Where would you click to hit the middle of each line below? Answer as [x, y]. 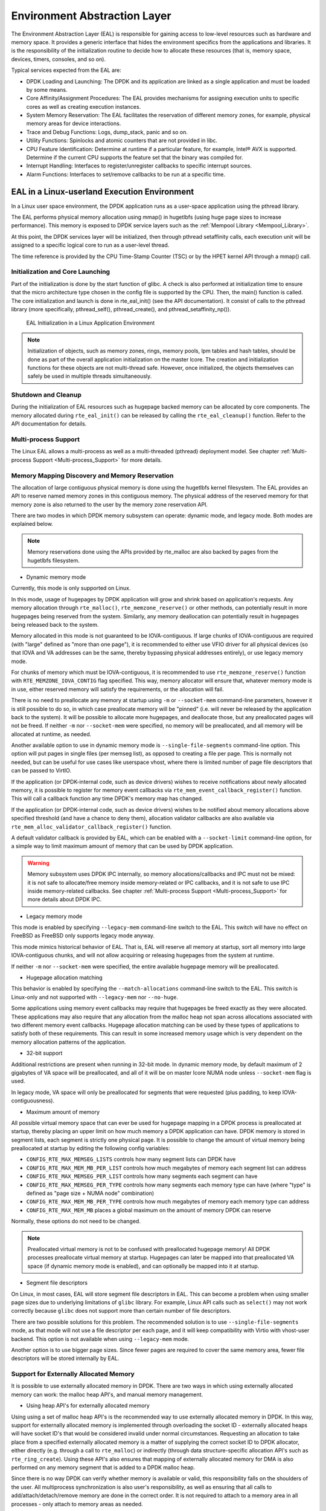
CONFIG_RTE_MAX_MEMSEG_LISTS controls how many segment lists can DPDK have [131, 1159]
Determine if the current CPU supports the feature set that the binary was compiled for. [135, 158]
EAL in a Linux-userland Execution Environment [103, 191]
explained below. [32, 524]
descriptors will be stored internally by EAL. [65, 1358]
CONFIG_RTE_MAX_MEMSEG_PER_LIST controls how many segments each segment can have [142, 1176]
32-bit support [44, 1053]
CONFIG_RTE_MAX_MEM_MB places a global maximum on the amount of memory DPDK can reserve [149, 1210]
